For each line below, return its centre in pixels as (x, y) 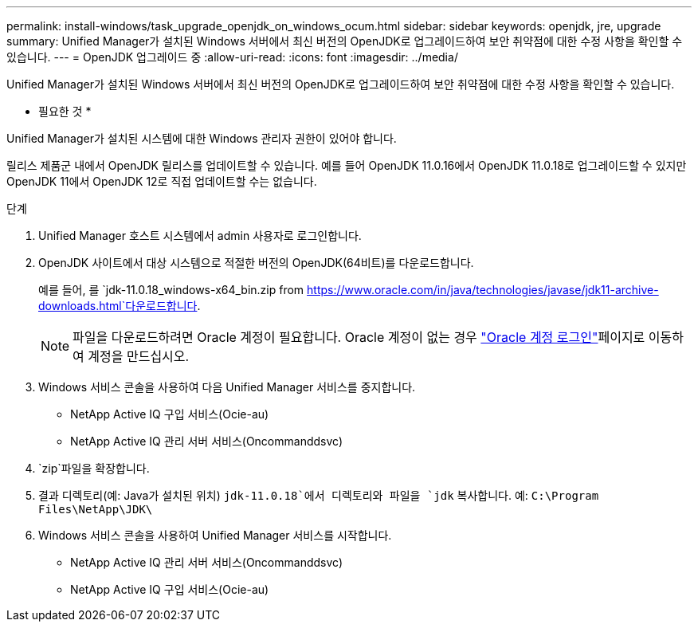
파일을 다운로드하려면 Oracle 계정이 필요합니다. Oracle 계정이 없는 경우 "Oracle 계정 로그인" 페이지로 (359, 337)
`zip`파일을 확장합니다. (94, 468)
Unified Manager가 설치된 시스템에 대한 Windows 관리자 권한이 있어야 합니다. (202, 138)
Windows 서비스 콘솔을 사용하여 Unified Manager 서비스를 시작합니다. (215, 535)
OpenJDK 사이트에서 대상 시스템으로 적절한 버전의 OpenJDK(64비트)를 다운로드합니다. (256, 263)
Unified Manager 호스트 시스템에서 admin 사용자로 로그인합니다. (200, 235)
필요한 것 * (65, 111)
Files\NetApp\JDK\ (96, 509)
